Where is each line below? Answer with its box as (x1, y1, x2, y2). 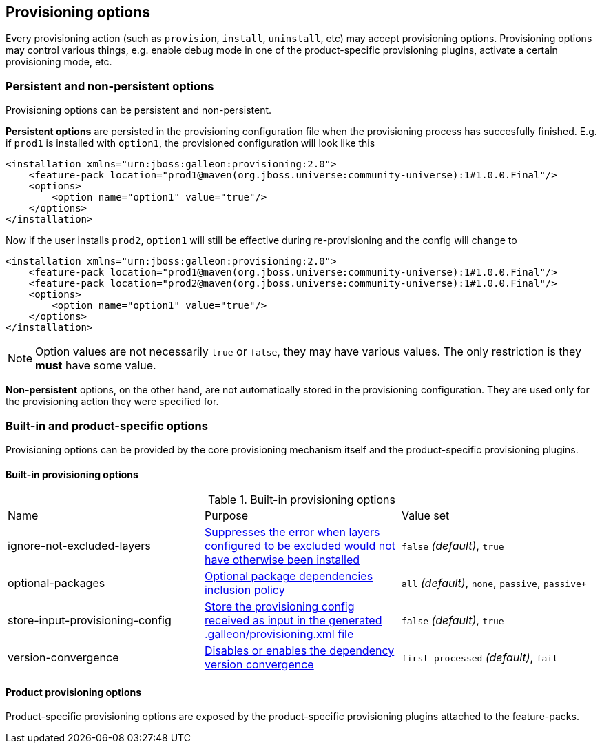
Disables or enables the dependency (204, 644, 395, 658)
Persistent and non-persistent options (6, 79, 214, 93)
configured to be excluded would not (204, 539, 395, 553)
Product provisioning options (6, 686, 142, 698)
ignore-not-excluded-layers (8, 539, 151, 553)
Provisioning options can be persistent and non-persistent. (6, 104, 272, 116)
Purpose (204, 509, 249, 523)
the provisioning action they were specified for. (6, 396, 219, 408)
